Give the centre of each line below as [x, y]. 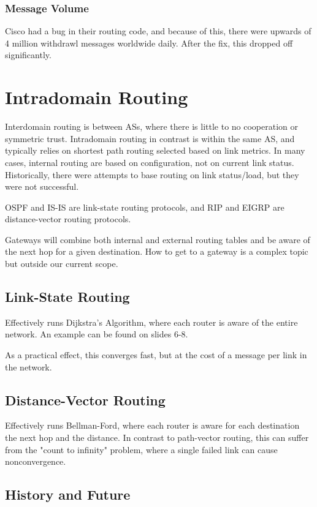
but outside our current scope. [62, 264]
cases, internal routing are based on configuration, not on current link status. [150, 162]
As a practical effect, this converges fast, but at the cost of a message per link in [156, 355]
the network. [29, 366]
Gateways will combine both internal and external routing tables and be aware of [158, 239]
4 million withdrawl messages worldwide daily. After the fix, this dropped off [149, 43]
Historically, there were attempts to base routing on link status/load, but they [152, 174]
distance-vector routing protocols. [68, 219]
